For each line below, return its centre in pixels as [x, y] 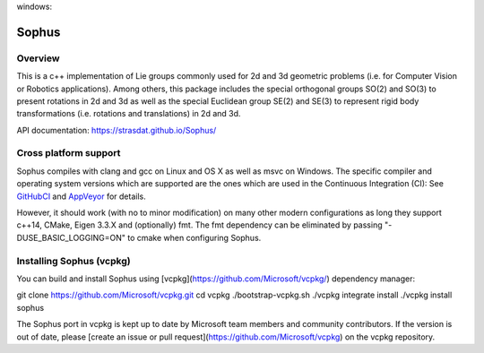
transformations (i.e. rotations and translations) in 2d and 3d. [129, 114]
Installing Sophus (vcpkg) [73, 261]
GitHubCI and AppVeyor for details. [82, 196]
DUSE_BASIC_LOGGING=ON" [71, 237]
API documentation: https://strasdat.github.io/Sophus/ [117, 130]
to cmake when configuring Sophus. [194, 237]
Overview [38, 58]
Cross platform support [69, 153]
